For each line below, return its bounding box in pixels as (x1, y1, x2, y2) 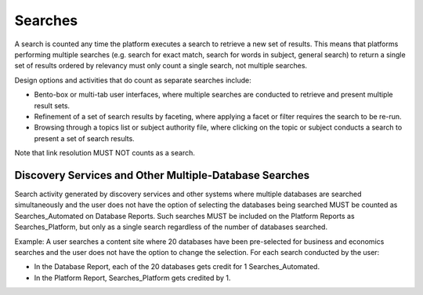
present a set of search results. (34, 133, 135, 143)
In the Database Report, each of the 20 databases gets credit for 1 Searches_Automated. (34, 262, 320, 271)
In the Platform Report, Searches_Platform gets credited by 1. (34, 273, 231, 282)
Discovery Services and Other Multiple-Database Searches (14, 169, 310, 182)
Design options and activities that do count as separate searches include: (14, 75, 251, 85)
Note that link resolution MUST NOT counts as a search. (14, 148, 195, 158)
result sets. (34, 100, 70, 110)
